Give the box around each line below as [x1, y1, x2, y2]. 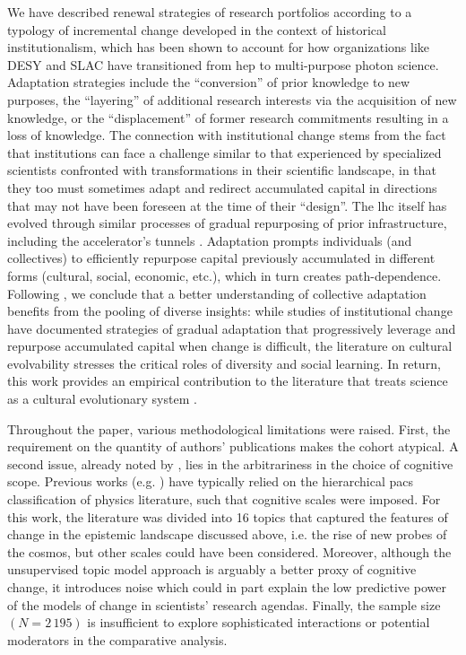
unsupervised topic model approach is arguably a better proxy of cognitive [7, 560, 417, 579]
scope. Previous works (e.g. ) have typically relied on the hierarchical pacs [7, 472, 413, 491]
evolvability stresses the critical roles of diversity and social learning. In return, [7, 354, 441, 372]
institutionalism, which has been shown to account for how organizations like [7, 38, 430, 57]
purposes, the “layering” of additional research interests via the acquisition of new [7, 90, 457, 109]
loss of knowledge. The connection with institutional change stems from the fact [7, 126, 446, 144]
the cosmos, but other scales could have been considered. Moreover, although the [7, 542, 452, 561]
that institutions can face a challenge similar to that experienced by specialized [7, 143, 442, 162]
